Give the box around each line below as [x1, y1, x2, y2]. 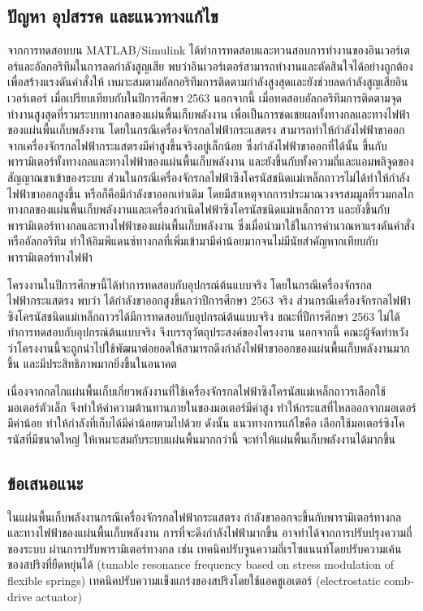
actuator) [36, 587, 82, 604]
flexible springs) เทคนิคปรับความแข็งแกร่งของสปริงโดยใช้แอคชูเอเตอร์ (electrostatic [7, 572, 381, 589]
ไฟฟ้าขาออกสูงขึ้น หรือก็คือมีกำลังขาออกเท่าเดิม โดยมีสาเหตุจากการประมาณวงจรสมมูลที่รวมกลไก [7, 184, 414, 201]
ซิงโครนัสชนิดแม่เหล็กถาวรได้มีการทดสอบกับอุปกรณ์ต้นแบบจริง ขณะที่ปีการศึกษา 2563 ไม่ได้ [7, 307, 400, 324]
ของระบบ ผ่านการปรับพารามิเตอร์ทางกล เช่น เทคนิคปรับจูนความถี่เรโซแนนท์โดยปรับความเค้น [7, 539, 402, 557]
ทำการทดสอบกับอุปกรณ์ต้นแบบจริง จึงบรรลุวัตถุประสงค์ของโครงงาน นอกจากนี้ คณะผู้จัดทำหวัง [7, 323, 409, 340]
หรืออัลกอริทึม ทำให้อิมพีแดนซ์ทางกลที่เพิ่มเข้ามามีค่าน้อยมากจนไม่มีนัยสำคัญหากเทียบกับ [7, 232, 378, 249]
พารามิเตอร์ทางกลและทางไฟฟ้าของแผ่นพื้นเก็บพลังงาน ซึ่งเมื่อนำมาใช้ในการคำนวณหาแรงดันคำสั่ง [7, 216, 415, 233]
